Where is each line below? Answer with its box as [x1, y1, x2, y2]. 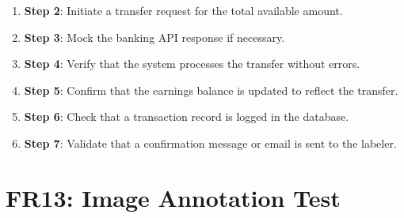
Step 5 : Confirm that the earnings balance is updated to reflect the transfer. [24, 81, 398, 98]
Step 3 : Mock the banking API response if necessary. [24, 28, 285, 45]
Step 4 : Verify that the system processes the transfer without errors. [24, 55, 360, 72]
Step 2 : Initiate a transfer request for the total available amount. [24, 2, 343, 18]
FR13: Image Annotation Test [6, 181, 341, 213]
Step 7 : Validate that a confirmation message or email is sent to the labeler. [24, 134, 397, 151]
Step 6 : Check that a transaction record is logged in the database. [24, 108, 349, 125]
